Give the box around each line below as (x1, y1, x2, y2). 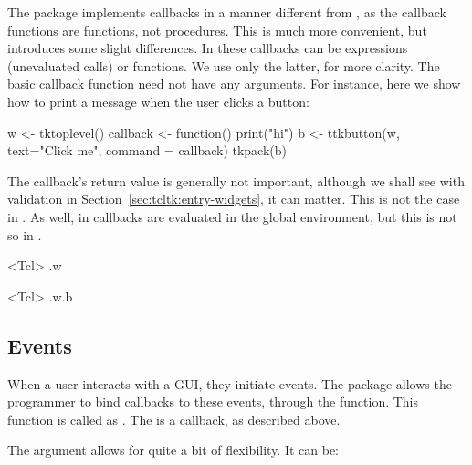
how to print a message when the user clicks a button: (7, 91, 309, 111)
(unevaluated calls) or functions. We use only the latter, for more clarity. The (7, 56, 440, 75)
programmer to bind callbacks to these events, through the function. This (7, 392, 419, 411)
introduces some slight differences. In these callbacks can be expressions (7, 38, 408, 58)
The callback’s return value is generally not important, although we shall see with (7, 171, 465, 190)
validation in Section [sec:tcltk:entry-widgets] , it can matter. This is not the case (7, 189, 460, 208)
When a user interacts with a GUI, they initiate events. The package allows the (7, 374, 452, 393)
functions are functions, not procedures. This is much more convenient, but (7, 20, 427, 39)
